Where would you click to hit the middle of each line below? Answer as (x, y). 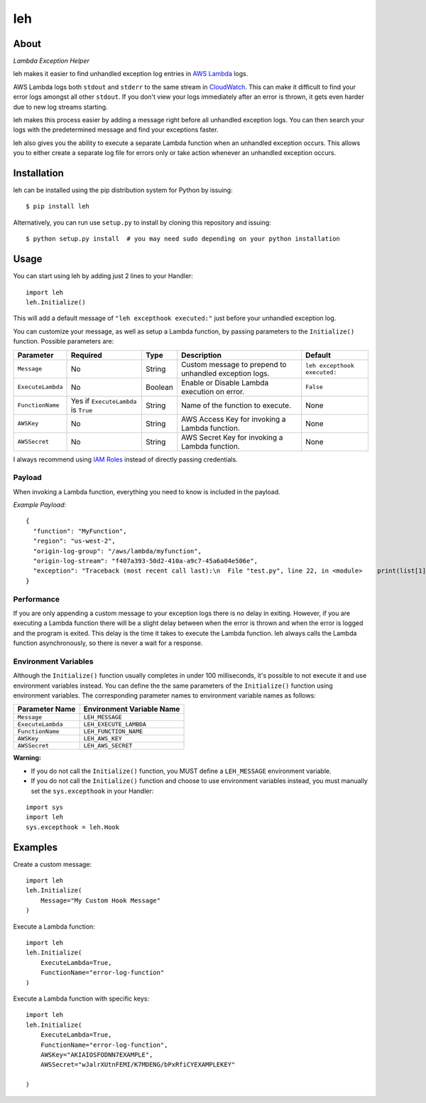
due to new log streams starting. (60, 107)
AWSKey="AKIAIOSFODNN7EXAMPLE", (97, 1055)
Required (86, 355)
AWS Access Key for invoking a (234, 419)
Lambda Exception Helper (51, 61)
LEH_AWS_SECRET (108, 746)
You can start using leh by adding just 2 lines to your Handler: (103, 276)
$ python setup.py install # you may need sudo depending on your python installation (183, 239)
